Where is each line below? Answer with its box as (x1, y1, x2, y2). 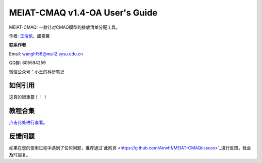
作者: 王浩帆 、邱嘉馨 (9, 33, 50, 39)
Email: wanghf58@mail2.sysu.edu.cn (9, 51, 83, 57)
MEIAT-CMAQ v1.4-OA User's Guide (9, 7, 158, 18)
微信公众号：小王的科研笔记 (9, 68, 65, 75)
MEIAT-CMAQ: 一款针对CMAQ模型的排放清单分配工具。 (9, 24, 120, 30)
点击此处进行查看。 (9, 119, 48, 126)
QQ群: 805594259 (9, 60, 46, 65)
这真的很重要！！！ (9, 94, 48, 100)
